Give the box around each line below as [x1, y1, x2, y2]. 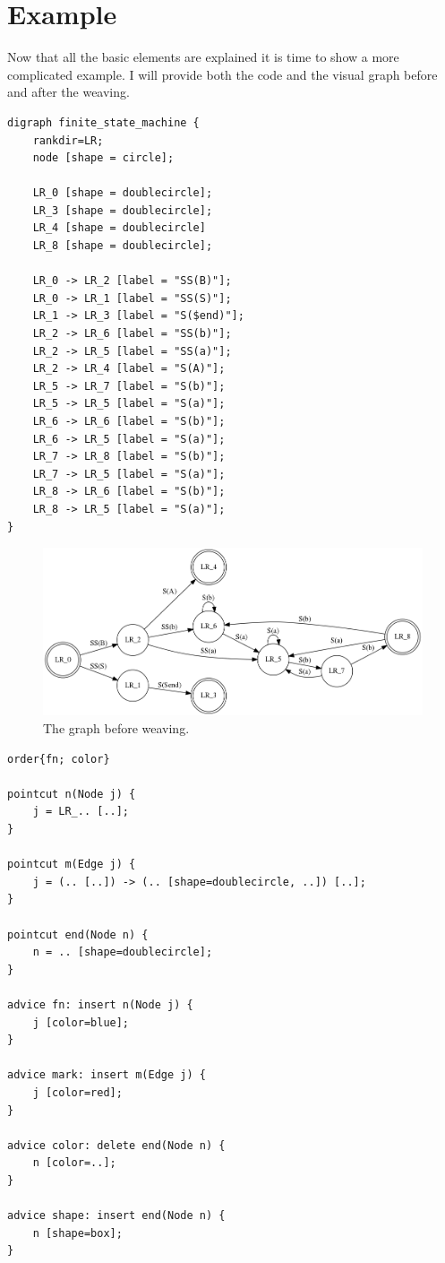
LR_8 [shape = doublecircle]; [32, 239, 213, 253]
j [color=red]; [32, 1086, 123, 1099]
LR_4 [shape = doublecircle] [32, 221, 206, 235]
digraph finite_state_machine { [7, 116, 200, 129]
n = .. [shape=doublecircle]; [32, 946, 213, 959]
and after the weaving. [7, 82, 130, 101]
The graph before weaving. [43, 719, 190, 738]
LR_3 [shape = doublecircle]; [32, 203, 213, 217]
